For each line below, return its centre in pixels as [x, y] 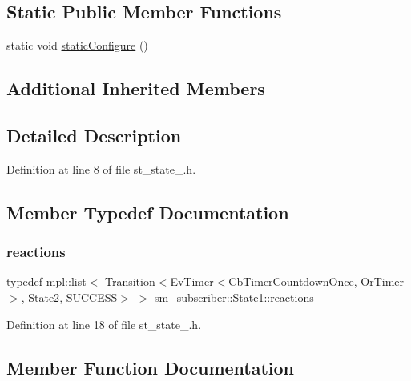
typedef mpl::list [46, 281]
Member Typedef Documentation [148, 212]
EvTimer [192, 281]
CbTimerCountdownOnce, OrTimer [316, 281]
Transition [130, 281]
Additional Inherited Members [136, 88]
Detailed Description [94, 135]
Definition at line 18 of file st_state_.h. [104, 324]
